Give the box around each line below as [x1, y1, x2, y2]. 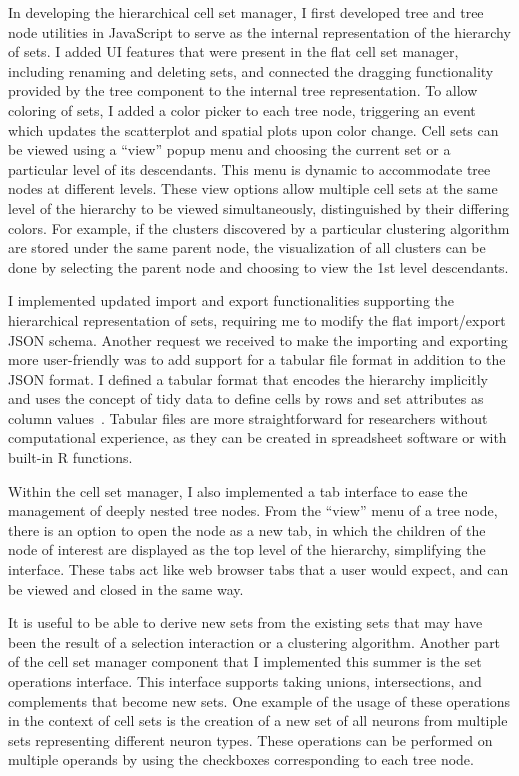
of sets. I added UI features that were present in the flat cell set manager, [8, 41, 459, 62]
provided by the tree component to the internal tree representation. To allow [8, 80, 478, 101]
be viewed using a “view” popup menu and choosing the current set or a [8, 139, 451, 160]
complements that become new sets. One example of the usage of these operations [8, 690, 511, 711]
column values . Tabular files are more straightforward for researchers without [8, 407, 488, 428]
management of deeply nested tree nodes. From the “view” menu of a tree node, [8, 500, 498, 521]
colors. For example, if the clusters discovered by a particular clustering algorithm [8, 217, 510, 238]
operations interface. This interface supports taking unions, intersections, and [8, 671, 482, 691]
